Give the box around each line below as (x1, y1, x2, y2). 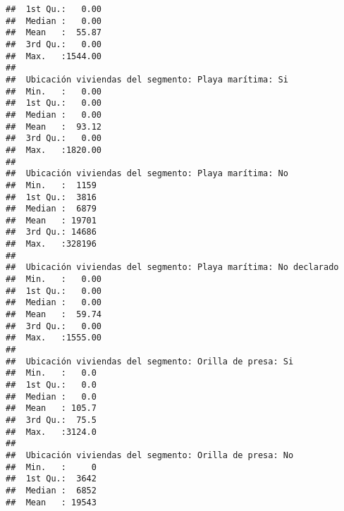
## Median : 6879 (6, 204, 97, 214)
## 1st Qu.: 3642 (6, 474, 97, 484)
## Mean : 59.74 (6, 309, 102, 320)
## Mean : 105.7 (6, 403, 97, 414)
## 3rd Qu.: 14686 (6, 227, 97, 238)
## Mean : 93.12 (6, 121, 102, 132)
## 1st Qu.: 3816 (6, 192, 97, 202)
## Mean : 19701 (6, 215, 97, 226)
